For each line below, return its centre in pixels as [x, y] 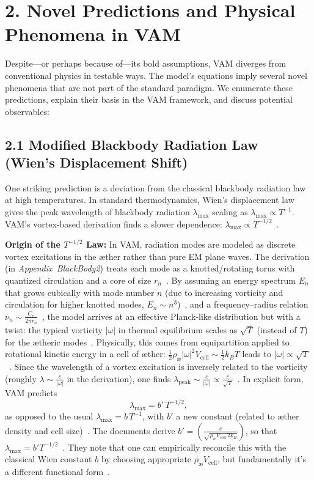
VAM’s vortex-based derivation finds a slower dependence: [114, 223]
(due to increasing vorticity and [224, 292]
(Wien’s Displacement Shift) [97, 162]
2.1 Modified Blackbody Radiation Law [132, 144]
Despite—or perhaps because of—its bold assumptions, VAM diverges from [146, 63]
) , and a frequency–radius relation [243, 304]
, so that [261, 430]
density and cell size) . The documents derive [90, 430]
